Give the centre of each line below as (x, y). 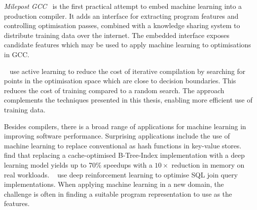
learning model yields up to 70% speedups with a (78, 164)
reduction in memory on (208, 164)
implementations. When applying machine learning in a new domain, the (114, 184)
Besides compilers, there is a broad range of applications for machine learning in (125, 126)
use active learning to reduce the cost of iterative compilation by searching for (128, 71)
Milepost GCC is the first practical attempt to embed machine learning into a (123, 6)
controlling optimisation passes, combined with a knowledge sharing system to (122, 25)
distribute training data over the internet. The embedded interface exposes (117, 35)
